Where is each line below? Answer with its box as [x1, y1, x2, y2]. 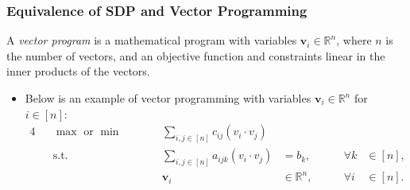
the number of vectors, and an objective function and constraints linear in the [6, 47, 385, 64]
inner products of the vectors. [6, 63, 150, 79]
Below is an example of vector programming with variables [25, 90, 311, 106]
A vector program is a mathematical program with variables [6, 32, 297, 48]
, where [336, 32, 372, 48]
